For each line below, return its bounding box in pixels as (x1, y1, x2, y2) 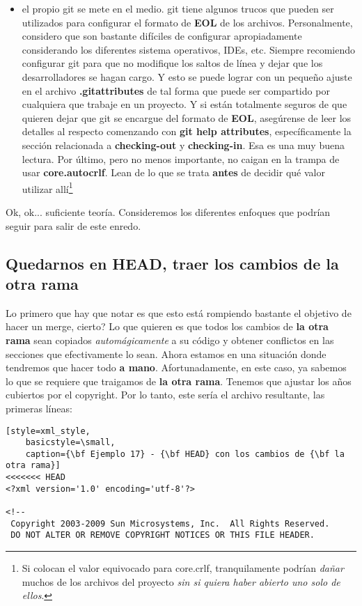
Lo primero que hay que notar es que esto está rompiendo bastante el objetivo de (6, 305, 352, 320)
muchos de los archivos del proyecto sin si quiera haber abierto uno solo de (22, 574, 340, 589)
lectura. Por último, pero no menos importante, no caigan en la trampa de (22, 151, 340, 166)
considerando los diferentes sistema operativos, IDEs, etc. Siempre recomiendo (22, 42, 356, 56)
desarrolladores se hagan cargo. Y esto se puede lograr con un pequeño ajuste (22, 69, 352, 84)
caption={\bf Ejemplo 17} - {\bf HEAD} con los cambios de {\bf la (25, 449, 345, 459)
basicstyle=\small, (25, 437, 116, 448)
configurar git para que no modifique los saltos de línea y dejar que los (22, 56, 323, 70)
